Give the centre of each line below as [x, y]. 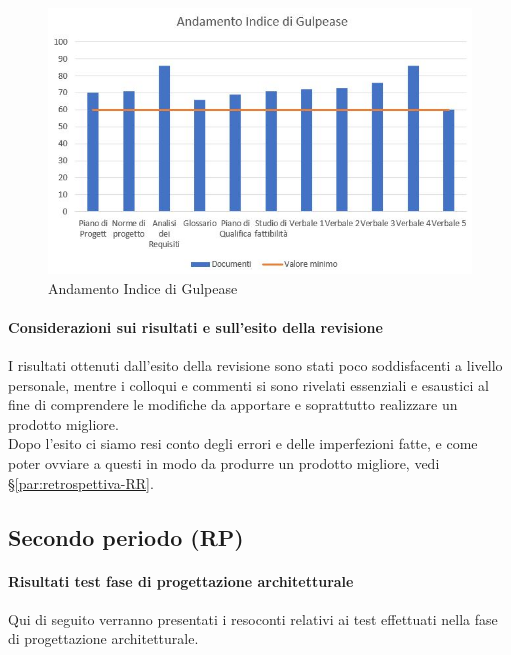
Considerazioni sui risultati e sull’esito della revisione [195, 326]
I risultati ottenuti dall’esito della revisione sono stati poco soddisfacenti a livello [255, 365]
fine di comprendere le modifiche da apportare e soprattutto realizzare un [233, 404]
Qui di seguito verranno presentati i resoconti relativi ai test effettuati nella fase [253, 618]
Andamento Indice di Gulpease [143, 287]
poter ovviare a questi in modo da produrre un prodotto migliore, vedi [224, 463]
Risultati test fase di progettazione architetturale [181, 580]
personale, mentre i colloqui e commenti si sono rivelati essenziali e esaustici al [248, 384]
